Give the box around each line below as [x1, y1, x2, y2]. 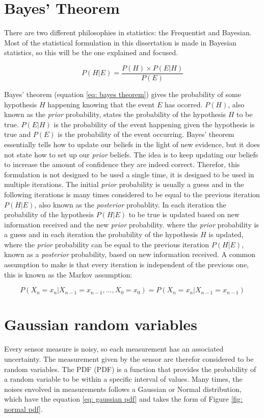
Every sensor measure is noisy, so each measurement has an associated [4, 343, 224, 354]
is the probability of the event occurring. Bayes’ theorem [58, 129, 234, 140]
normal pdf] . [4, 403, 43, 414]
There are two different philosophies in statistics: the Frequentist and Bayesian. [4, 27, 252, 38]
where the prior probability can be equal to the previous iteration [4, 239, 209, 249]
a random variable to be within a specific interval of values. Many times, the [4, 374, 243, 384]
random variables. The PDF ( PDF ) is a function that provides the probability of [4, 363, 256, 374]
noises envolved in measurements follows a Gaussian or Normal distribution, [4, 383, 242, 394]
